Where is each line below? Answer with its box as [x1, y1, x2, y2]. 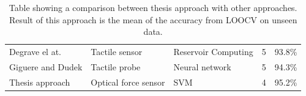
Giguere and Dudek [9, 60, 83, 73]
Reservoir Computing [173, 45, 253, 58]
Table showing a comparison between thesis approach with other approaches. [9, 1, 297, 13]
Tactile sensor [91, 45, 143, 58]
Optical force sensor [91, 75, 165, 88]
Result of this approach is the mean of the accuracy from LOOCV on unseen [9, 13, 297, 26]
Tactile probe [91, 60, 141, 73]
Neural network [173, 60, 231, 73]
